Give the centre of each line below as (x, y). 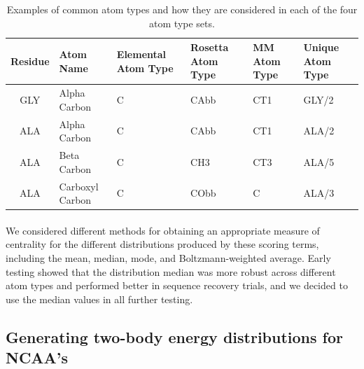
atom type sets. (182, 23)
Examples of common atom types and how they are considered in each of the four (182, 9)
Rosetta (210, 47)
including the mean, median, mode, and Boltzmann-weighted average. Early (168, 258)
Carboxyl (79, 186)
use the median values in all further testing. (99, 299)
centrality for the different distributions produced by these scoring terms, (162, 244)
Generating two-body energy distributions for (174, 336)
